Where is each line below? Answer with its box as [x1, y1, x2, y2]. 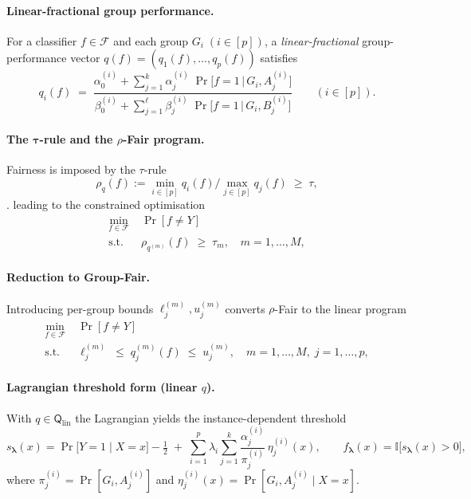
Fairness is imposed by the [6, 161, 135, 178]
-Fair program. [122, 131, 205, 147]
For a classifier [6, 32, 77, 49]
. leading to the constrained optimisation [6, 196, 206, 213]
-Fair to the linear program [274, 300, 406, 316]
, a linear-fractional [264, 32, 359, 49]
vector [70, 49, 100, 66]
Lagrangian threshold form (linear [6, 379, 198, 395]
